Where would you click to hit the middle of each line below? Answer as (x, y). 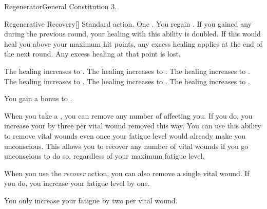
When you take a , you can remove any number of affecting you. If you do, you (128, 115)
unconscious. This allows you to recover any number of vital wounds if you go (126, 146)
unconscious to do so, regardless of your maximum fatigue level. (104, 156)
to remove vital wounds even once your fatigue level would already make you (125, 135)
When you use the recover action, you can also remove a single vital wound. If (127, 173)
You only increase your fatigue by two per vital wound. (91, 200)
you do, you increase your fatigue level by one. (77, 183)
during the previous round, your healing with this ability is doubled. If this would (132, 34)
